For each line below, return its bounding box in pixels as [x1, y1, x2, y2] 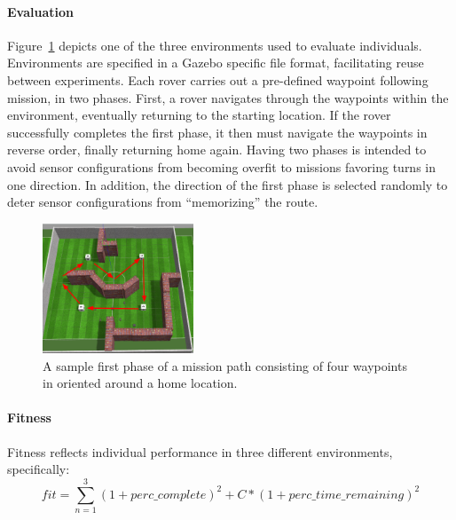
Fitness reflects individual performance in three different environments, [7, 442, 393, 461]
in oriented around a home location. [43, 374, 238, 392]
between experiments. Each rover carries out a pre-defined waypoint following [7, 70, 428, 89]
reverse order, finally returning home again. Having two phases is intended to [7, 140, 427, 159]
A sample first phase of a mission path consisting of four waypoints [43, 356, 407, 374]
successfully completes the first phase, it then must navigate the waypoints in [7, 122, 428, 141]
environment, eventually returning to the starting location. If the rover [7, 106, 391, 124]
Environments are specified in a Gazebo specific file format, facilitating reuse [7, 53, 424, 72]
